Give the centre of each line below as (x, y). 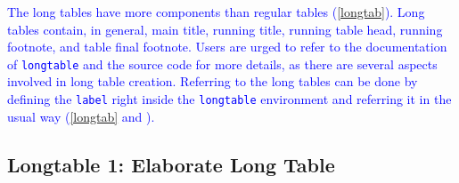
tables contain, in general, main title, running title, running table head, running (225, 29)
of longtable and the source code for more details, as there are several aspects (222, 64)
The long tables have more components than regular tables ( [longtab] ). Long (216, 12)
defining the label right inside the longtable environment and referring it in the (229, 99)
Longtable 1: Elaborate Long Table (171, 164)
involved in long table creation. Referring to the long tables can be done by (213, 81)
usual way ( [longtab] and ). (81, 116)
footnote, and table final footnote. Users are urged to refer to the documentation (227, 47)
